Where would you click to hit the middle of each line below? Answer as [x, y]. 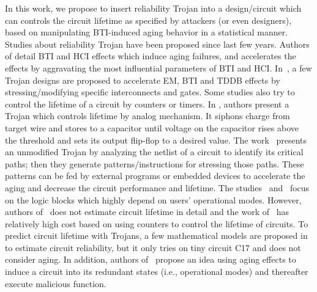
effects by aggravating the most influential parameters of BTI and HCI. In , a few [158, 68]
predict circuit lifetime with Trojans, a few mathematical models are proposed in [156, 235]
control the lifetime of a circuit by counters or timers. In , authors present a [147, 104]
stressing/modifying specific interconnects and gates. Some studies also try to [150, 92]
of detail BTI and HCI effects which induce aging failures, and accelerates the [151, 56]
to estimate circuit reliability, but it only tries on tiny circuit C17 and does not [153, 247]
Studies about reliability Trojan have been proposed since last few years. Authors [157, 44]
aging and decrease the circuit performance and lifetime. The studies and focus [157, 187]
